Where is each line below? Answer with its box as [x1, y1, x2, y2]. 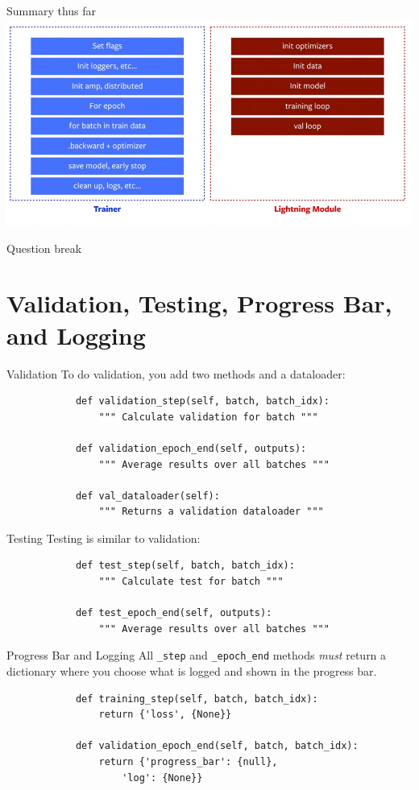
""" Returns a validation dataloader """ [98, 506, 324, 518]
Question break [6, 239, 82, 256]
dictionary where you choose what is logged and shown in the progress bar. [6, 663, 377, 680]
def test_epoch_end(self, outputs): [75, 607, 272, 619]
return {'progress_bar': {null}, [98, 756, 278, 768]
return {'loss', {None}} [98, 709, 232, 721]
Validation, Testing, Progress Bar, [6, 287, 392, 320]
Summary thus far [6, 2, 97, 19]
